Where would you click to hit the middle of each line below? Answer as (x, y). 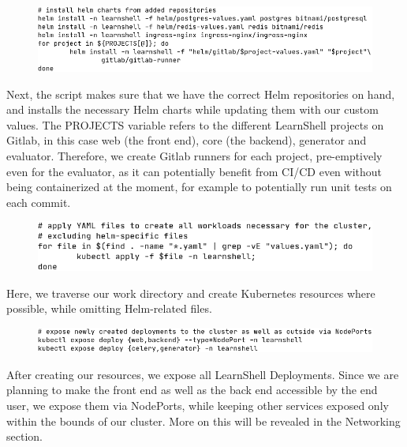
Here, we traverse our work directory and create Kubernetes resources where (191, 293)
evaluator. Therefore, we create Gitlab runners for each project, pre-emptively (194, 155)
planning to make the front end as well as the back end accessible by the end (192, 390)
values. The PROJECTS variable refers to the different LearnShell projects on (195, 124)
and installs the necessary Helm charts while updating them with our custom (192, 109)
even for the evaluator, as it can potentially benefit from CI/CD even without (194, 171)
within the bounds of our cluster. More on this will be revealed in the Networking (203, 421)
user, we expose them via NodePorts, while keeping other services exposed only (198, 406)
